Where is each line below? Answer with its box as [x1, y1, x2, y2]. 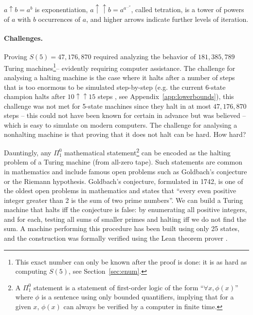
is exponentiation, [35, 4, 88, 15]
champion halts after [4, 91, 66, 101]
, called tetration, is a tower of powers [131, 4, 244, 15]
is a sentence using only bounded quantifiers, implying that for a [41, 292, 234, 302]
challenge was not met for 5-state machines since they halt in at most [4, 100, 211, 111]
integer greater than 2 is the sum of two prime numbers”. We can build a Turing [4, 195, 243, 205]
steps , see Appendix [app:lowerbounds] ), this [97, 91, 234, 101]
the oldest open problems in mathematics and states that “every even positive [4, 185, 236, 196]
